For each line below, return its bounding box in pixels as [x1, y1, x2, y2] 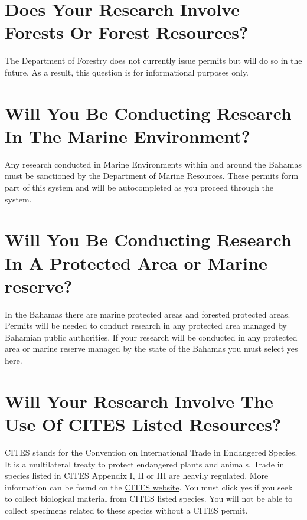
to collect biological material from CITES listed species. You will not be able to [5, 492, 293, 505]
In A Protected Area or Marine [5, 250, 267, 274]
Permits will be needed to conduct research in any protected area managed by [5, 319, 287, 332]
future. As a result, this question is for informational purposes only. [5, 66, 249, 78]
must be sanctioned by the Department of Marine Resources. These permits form [5, 169, 299, 182]
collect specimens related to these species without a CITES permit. [5, 503, 248, 516]
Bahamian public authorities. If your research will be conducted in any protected [5, 331, 298, 343]
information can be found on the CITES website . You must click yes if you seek [5, 480, 293, 493]
